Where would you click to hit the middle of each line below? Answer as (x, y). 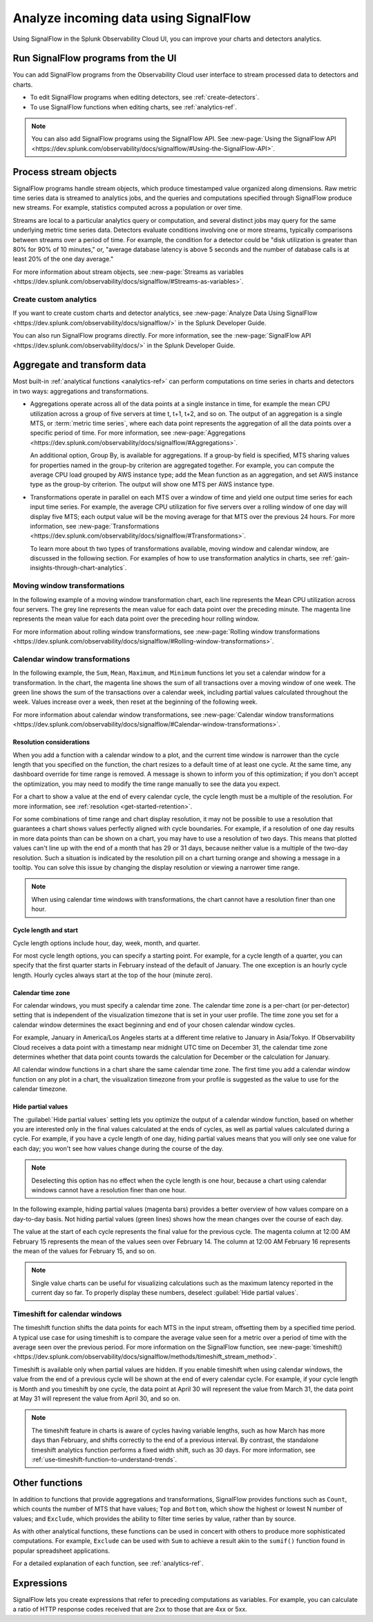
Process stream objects (65, 172)
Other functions (48, 1483)
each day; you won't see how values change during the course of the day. (118, 1148)
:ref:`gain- (336, 558)
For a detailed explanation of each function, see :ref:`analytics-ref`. (108, 1563)
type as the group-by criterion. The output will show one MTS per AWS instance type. (152, 484)
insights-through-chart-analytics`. (78, 568)
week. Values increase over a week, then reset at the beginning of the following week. (135, 702)
